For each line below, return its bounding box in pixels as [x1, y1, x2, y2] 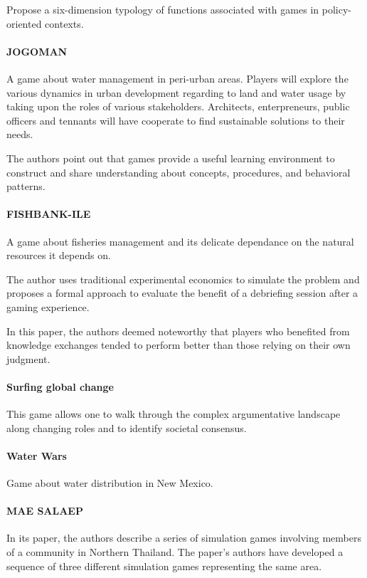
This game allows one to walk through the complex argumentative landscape [6, 406, 341, 421]
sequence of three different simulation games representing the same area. [6, 558, 322, 573]
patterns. [6, 179, 46, 194]
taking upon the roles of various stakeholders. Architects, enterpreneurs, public [6, 99, 350, 114]
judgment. [6, 351, 50, 366]
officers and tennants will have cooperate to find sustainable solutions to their [6, 112, 345, 127]
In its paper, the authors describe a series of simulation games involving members [6, 530, 361, 545]
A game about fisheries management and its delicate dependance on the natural [6, 233, 354, 248]
